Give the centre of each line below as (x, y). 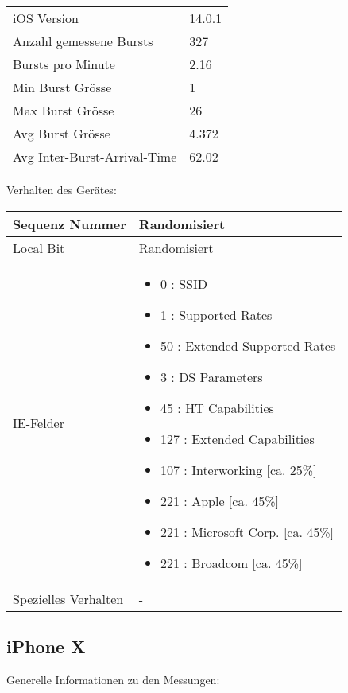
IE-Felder (39, 423)
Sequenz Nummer (70, 224)
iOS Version (46, 18)
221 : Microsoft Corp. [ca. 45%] (247, 531)
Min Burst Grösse (62, 87)
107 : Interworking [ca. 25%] (239, 469)
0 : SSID (184, 283)
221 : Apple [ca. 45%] (220, 500)
